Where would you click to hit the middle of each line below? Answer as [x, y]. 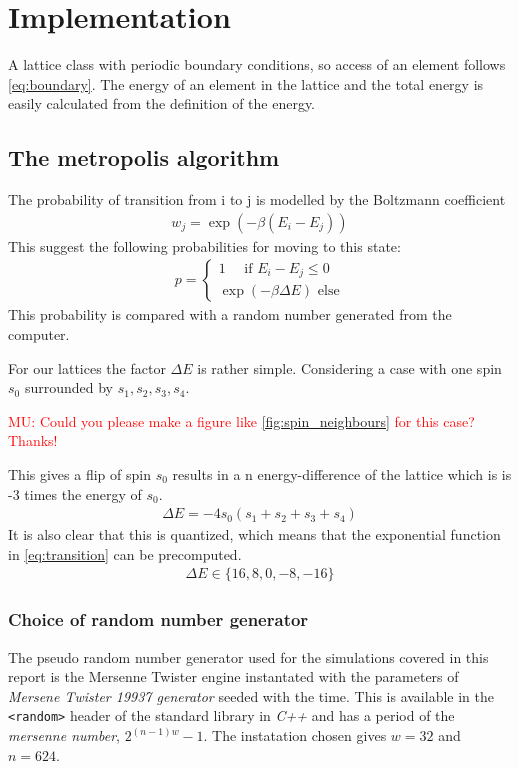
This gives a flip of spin [79, 473]
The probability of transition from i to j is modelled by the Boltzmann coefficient [257, 199]
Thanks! [33, 440]
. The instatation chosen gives [295, 735]
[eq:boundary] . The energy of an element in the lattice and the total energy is [246, 83]
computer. [39, 333]
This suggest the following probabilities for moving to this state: [204, 245]
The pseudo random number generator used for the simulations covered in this [248, 656]
